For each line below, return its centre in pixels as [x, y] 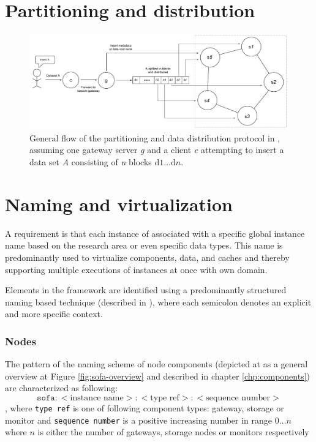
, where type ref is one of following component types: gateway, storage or [145, 407]
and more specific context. [54, 314]
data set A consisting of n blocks [91, 162]
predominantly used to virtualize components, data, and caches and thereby [147, 257]
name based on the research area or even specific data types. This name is [144, 245]
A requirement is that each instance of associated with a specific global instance [155, 233]
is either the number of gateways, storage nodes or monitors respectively [173, 432]
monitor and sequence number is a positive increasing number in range [139, 420]
